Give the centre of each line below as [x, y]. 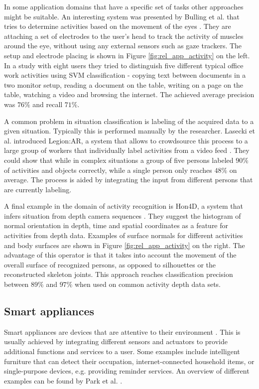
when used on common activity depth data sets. [148, 284]
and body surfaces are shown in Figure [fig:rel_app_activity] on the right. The [125, 245]
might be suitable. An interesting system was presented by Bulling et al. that [122, 16]
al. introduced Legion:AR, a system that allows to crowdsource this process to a [126, 140]
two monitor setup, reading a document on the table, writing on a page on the [124, 84]
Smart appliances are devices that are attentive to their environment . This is [122, 331]
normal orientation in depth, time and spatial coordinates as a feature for [116, 225]
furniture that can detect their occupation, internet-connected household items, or [129, 361]
